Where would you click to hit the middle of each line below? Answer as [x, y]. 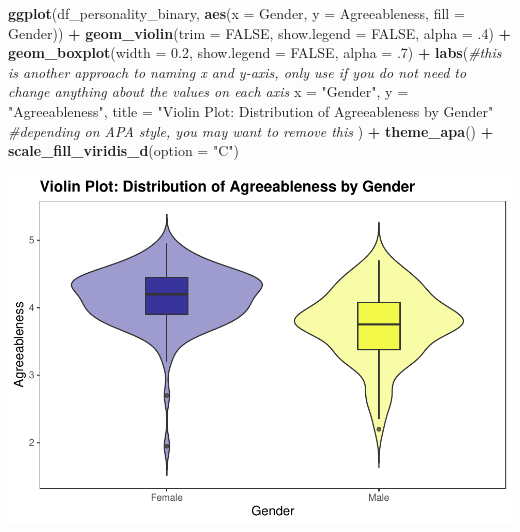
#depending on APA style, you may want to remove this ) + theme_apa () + [251, 130]
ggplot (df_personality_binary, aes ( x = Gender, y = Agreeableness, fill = [236, 13]
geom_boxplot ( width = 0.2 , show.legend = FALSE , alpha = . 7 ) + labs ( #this [255, 52]
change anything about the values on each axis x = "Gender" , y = [208, 91]
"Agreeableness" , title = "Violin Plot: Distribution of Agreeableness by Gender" [251, 110]
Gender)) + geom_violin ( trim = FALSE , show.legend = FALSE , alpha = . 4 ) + [260, 32]
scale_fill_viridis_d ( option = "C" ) [123, 150]
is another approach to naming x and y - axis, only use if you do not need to [237, 71]
